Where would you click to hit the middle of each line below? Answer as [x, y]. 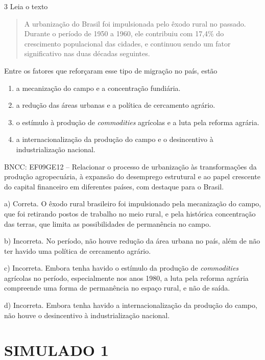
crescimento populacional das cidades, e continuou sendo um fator [127, 43]
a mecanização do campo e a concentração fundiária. [98, 88]
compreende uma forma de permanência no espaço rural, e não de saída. [117, 288]
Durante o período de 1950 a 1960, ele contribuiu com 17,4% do [124, 33]
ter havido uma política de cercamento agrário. [78, 250]
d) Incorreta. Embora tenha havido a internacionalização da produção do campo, [131, 305]
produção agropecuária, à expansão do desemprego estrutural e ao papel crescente [132, 176]
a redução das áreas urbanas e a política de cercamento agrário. [116, 105]
